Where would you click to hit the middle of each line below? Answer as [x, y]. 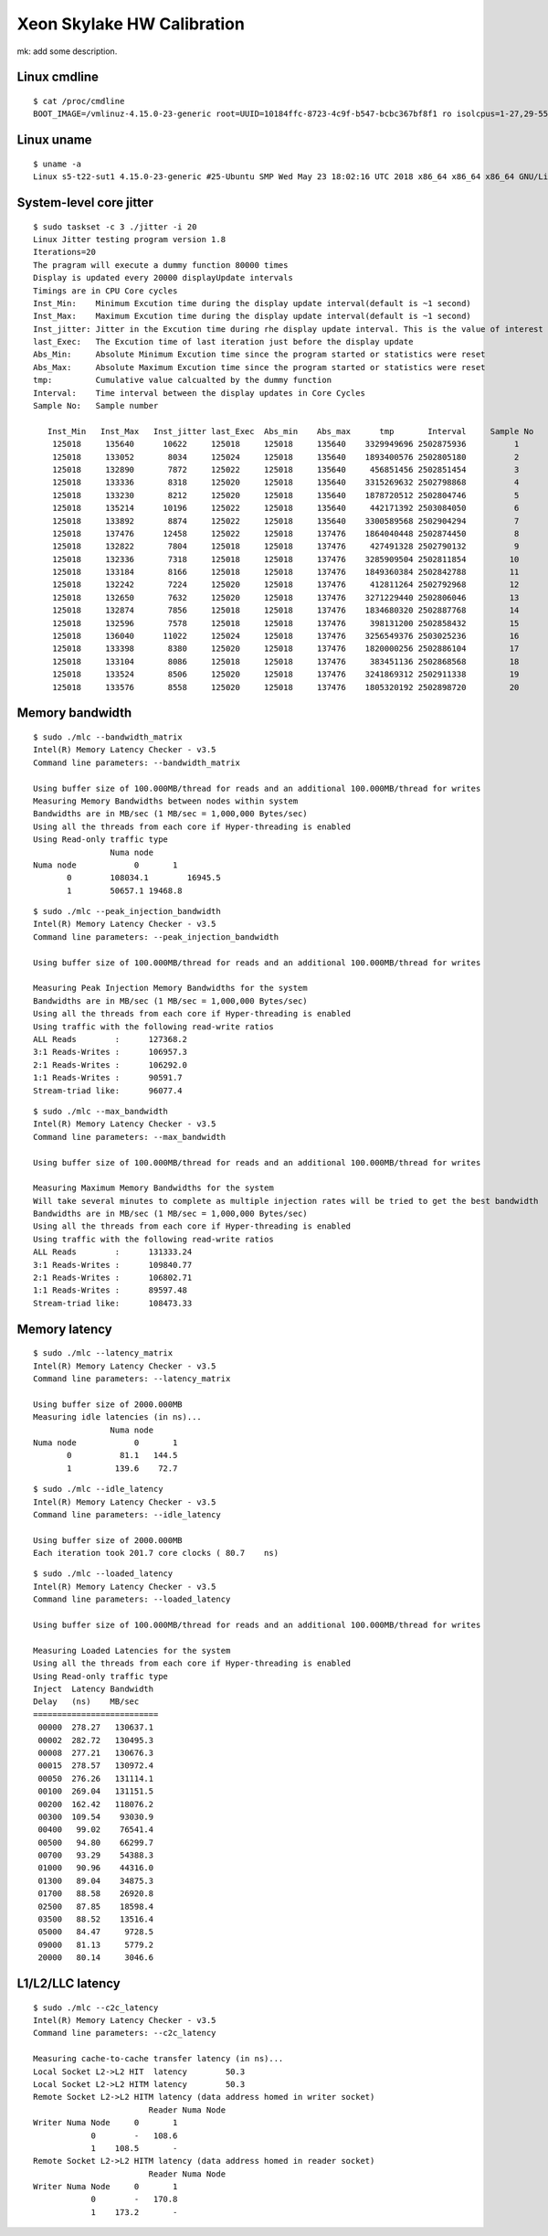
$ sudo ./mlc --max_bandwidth [101, 1111]
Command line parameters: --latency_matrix [132, 1379]
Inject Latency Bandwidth [94, 1688]
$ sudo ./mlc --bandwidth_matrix [108, 737]
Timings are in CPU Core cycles [105, 291]
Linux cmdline [58, 77]
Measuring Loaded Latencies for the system [132, 1650]
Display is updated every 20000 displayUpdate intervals [163, 278]
